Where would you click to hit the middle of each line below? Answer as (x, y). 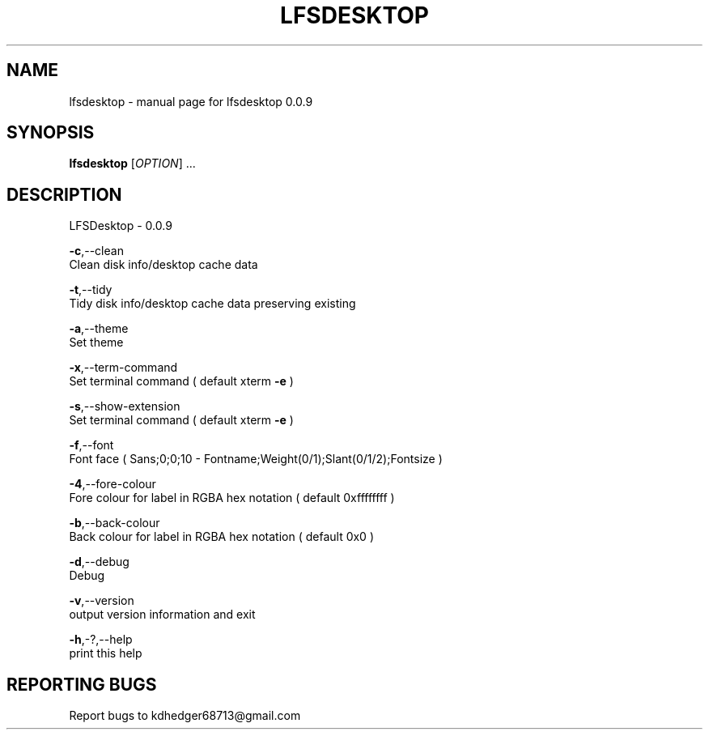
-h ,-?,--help (101, 640)
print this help (106, 653)
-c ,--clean (96, 251)
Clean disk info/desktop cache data (163, 265)
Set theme (96, 342)
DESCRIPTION (64, 194)
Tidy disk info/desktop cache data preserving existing (212, 304)
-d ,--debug (99, 562)
